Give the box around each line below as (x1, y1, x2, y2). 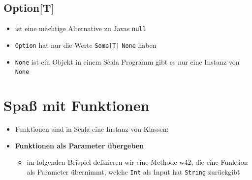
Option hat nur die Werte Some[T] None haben (15, 39, 157, 50)
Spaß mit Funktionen (3, 95, 150, 115)
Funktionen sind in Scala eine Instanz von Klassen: (15, 123, 169, 134)
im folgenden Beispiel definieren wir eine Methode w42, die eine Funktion (27, 157, 248, 167)
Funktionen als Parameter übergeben (15, 140, 144, 150)
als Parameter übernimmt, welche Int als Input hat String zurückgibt (27, 166, 240, 177)
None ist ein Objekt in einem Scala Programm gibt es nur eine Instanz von (15, 56, 240, 67)
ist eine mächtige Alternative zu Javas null (15, 23, 146, 34)
